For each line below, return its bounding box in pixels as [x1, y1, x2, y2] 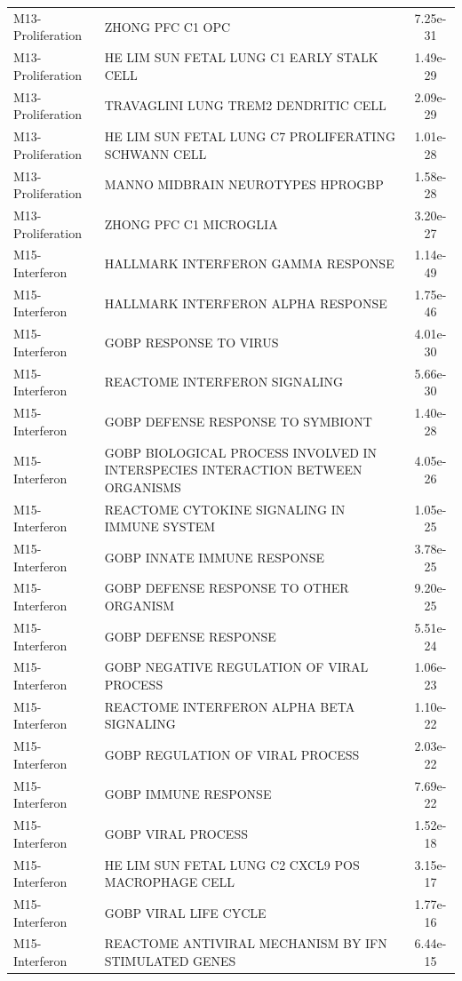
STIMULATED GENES [104, 952, 236, 969]
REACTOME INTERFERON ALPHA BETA [104, 697, 355, 715]
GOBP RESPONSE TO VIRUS [104, 333, 279, 352]
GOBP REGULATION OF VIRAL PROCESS [104, 746, 360, 764]
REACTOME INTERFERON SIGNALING [104, 372, 343, 391]
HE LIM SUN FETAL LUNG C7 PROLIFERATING [104, 127, 395, 146]
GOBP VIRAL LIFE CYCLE [104, 903, 267, 921]
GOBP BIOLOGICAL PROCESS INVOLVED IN [104, 443, 378, 461]
